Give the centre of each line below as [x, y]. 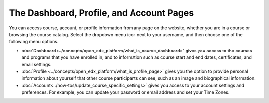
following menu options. [34, 42]
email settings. [37, 64]
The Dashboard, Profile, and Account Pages [102, 13]
